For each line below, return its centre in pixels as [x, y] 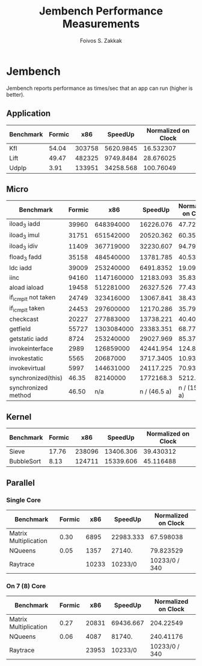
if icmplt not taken [32, 298]
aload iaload [26, 288]
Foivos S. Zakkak [101, 40]
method [20, 395]
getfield [20, 329]
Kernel [19, 417]
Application [29, 114]
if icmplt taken [27, 309]
